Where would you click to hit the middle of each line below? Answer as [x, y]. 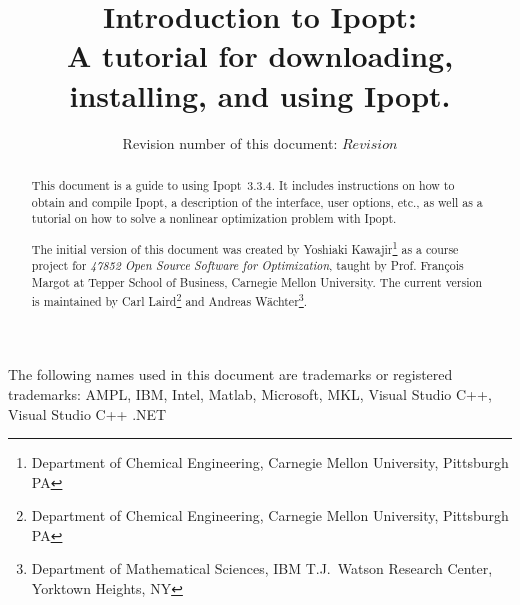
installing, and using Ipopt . [260, 94]
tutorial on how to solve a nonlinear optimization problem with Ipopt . [214, 218]
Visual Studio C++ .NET [87, 413]
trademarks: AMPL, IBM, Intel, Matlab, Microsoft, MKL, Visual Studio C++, [250, 393]
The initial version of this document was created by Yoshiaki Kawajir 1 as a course [245, 247]
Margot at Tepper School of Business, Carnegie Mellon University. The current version [257, 282]
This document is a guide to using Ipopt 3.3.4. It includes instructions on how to [243, 184]
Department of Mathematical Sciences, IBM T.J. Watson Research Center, [262, 568]
